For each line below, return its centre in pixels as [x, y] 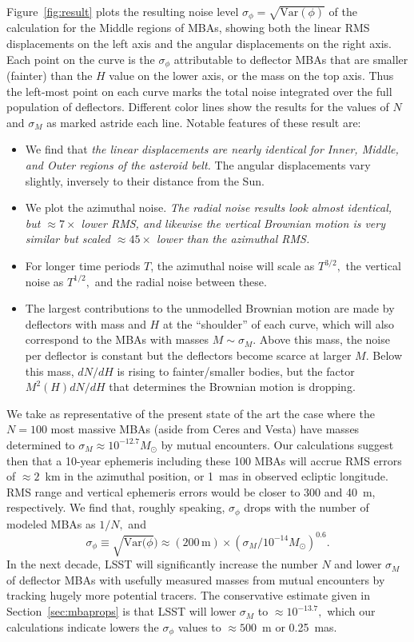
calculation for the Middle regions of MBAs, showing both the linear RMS [188, 28]
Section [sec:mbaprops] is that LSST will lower [121, 611]
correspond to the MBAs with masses [117, 339]
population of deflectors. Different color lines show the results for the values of [198, 107]
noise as [44, 281]
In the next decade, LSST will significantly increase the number [162, 564]
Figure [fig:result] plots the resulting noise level [123, 11]
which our [351, 611]
